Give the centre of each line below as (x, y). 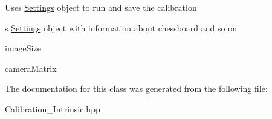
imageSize (23, 48)
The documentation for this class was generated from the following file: (136, 88)
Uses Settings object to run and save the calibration (101, 7)
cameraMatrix (31, 68)
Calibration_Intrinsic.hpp (53, 108)
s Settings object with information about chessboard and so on (121, 27)
